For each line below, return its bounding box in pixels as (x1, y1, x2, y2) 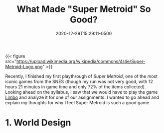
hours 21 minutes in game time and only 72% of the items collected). (5, 83, 146, 90)
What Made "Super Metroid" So (16, 3, 151, 15)
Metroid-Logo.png (5, 64, 43, 69)
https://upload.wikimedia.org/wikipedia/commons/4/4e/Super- (16, 58, 146, 64)
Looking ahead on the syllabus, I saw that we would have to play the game (5, 89, 158, 95)
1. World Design (5, 117, 71, 129)
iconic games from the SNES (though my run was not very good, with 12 (5, 78, 153, 84)
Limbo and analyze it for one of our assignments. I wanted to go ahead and (5, 94, 160, 100)
